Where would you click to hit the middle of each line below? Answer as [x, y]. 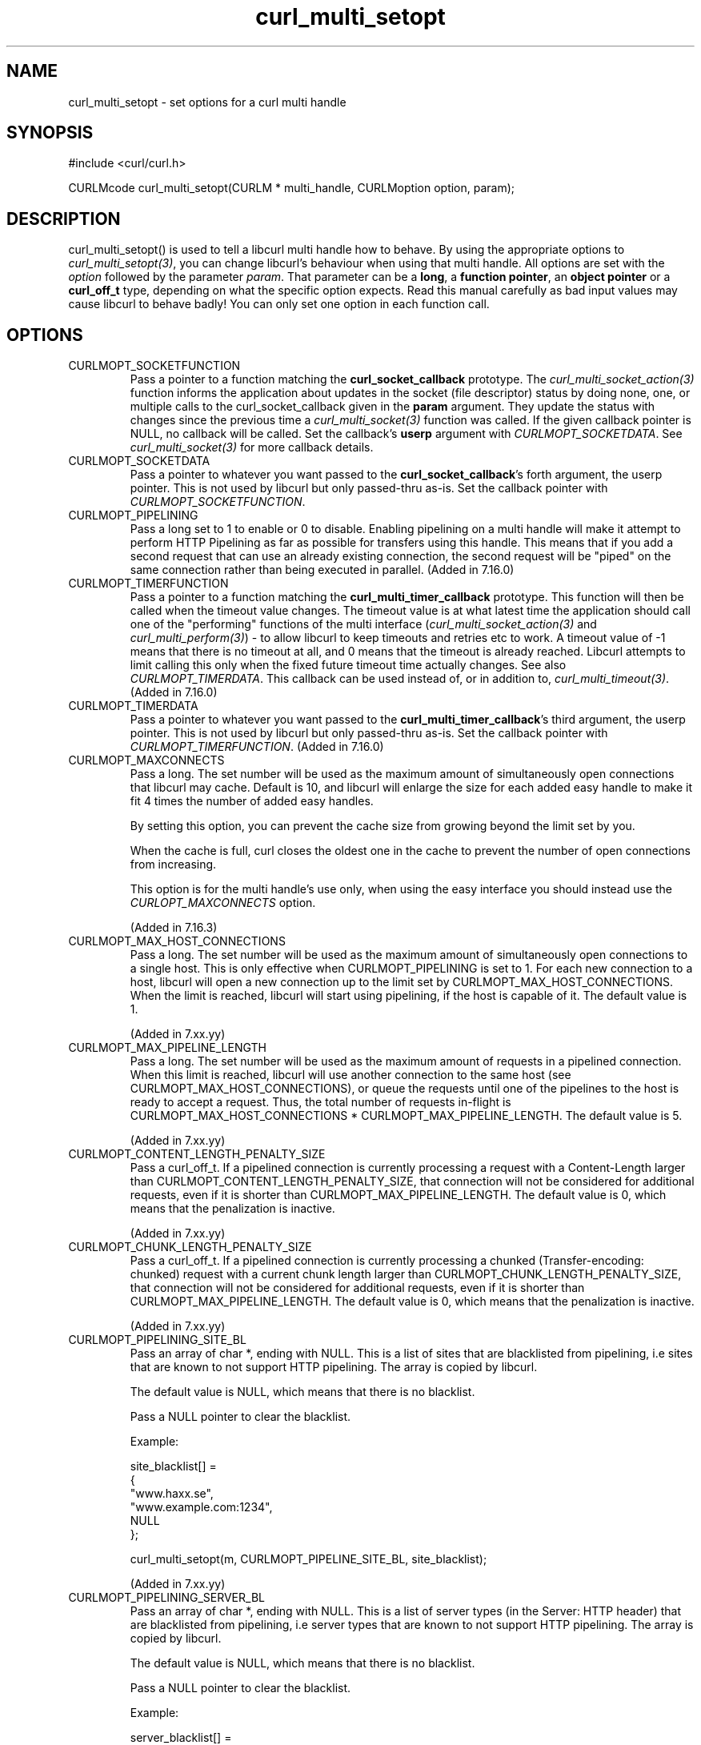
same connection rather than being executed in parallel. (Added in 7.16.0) [322, 570]
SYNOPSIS [50, 133]
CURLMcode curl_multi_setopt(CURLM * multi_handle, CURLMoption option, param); [292, 188]
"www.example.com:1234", [201, 1507]
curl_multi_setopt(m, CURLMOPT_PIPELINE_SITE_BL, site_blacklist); [308, 1559]
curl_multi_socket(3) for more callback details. [252, 447]
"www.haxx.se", [172, 1494]
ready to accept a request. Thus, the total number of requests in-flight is [320, 1102]
